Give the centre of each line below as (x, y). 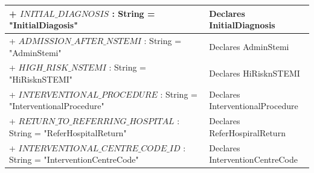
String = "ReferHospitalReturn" (68, 132)
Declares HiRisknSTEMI (255, 73)
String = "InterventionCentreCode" (74, 159)
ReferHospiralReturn (247, 132)
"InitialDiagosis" (43, 25)
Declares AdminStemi (249, 46)
